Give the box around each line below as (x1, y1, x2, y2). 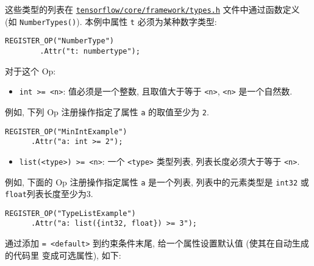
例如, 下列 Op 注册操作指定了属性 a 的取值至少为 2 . (5, 105, 209, 118)
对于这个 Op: (5, 64, 56, 77)
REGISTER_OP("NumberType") (5, 37, 114, 46)
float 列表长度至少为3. (5, 187, 93, 200)
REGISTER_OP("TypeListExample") (5, 209, 136, 218)
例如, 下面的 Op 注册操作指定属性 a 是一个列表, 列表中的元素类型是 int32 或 (5, 175, 309, 188)
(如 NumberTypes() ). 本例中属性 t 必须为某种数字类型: (5, 15, 217, 27)
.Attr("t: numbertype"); (40, 46, 140, 56)
